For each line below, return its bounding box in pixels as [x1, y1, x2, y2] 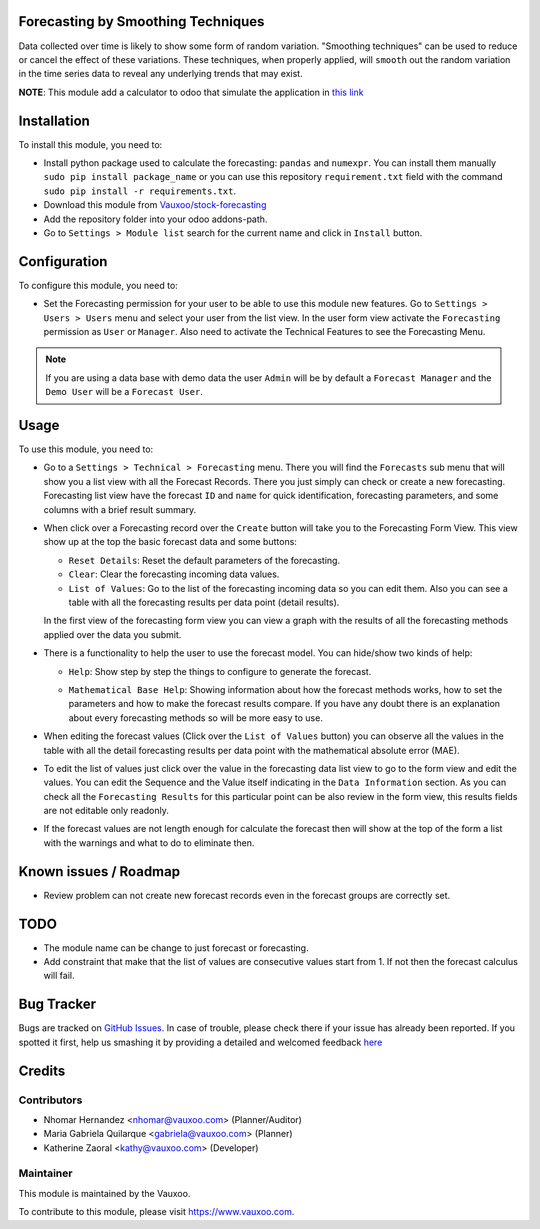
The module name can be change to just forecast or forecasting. [43, 941, 309, 954]
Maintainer [18, 1166, 73, 1180]
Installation [18, 112, 90, 129]
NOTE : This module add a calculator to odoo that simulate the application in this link [18, 86, 364, 98]
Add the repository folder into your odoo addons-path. [43, 213, 268, 225]
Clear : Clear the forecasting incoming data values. [68, 568, 280, 580]
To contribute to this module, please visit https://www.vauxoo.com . [18, 1206, 295, 1218]
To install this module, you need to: [18, 138, 163, 150]
